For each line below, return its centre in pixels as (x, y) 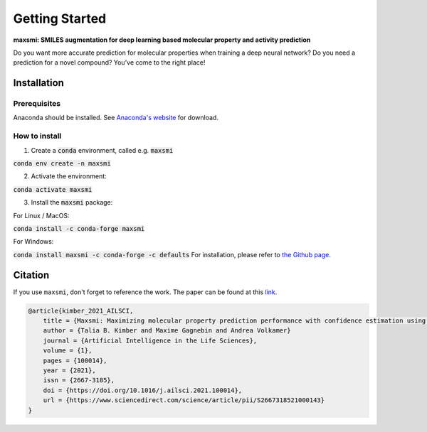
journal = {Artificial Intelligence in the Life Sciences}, (150, 340)
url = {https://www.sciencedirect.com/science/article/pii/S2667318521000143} (184, 400)
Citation (31, 275)
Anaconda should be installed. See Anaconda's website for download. (116, 118)
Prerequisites (37, 104)
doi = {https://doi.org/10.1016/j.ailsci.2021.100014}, (143, 390)
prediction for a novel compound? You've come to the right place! (109, 63)
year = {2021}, (69, 370)
